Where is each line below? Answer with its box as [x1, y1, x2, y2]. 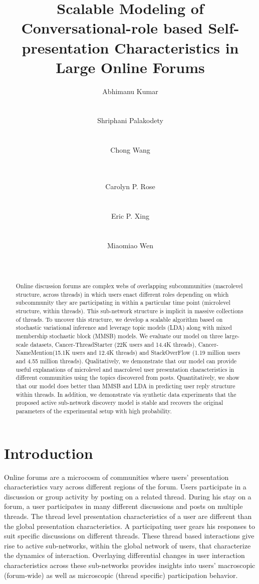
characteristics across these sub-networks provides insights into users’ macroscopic [4, 559, 255, 570]
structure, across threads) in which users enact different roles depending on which [16, 290, 229, 298]
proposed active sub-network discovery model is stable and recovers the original [16, 398, 223, 407]
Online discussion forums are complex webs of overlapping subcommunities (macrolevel [16, 282, 243, 290]
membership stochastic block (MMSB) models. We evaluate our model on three [16, 332, 223, 340]
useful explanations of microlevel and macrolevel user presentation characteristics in [16, 365, 234, 373]
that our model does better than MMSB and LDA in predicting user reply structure [16, 382, 235, 390]
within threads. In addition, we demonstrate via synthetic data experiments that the [16, 390, 236, 398]
